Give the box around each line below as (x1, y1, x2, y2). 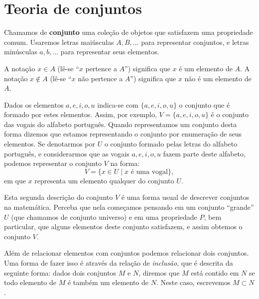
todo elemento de (4, 277, 56, 288)
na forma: (110, 158, 140, 168)
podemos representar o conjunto (4, 158, 102, 168)
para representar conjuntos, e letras (141, 36, 249, 47)
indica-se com (97, 99, 138, 110)
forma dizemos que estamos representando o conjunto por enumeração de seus (4, 129, 242, 139)
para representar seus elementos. (60, 46, 159, 57)
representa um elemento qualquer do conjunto (34, 175, 174, 185)
